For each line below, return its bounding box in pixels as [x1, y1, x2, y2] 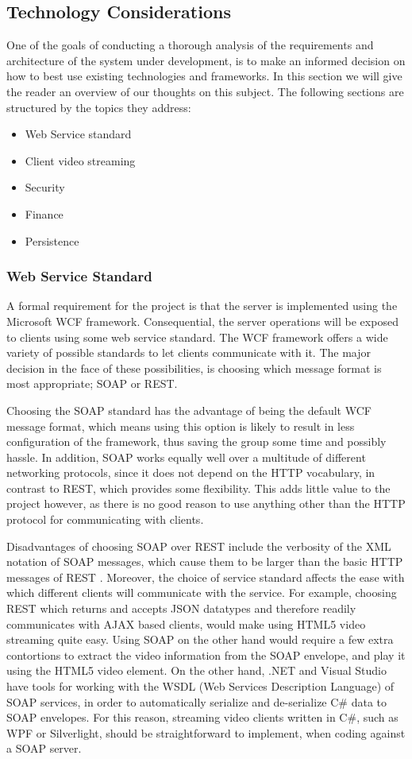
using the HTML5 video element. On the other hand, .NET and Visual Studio [6, 662, 387, 679]
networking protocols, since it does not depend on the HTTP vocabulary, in [6, 464, 375, 481]
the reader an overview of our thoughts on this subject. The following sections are [6, 83, 404, 99]
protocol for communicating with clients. [6, 511, 204, 528]
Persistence [25, 232, 79, 249]
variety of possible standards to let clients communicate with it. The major [6, 344, 371, 361]
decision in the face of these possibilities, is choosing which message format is [6, 359, 382, 376]
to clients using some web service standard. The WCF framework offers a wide [6, 328, 388, 345]
